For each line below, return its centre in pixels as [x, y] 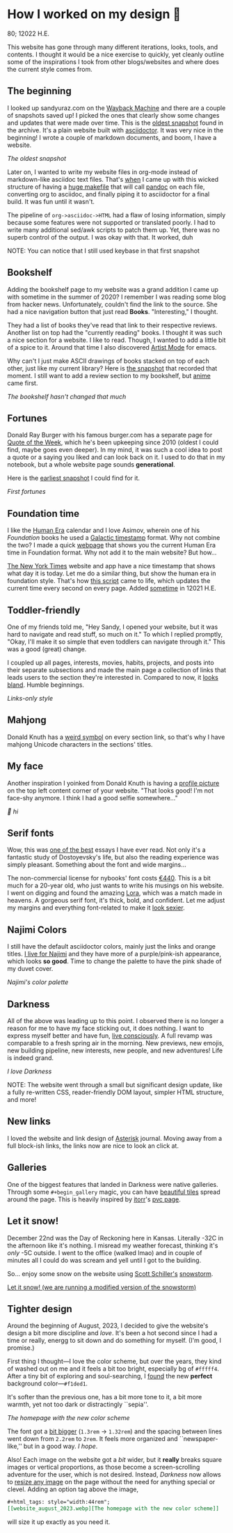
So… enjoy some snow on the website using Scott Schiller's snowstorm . [110, 1273]
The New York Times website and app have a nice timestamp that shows [111, 566]
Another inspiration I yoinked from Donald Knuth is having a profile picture [113, 783]
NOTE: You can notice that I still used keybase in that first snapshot [104, 251]
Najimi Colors [37, 929]
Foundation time [43, 514]
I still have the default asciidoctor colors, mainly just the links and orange [112, 947]
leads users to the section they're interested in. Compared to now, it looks [113, 677]
